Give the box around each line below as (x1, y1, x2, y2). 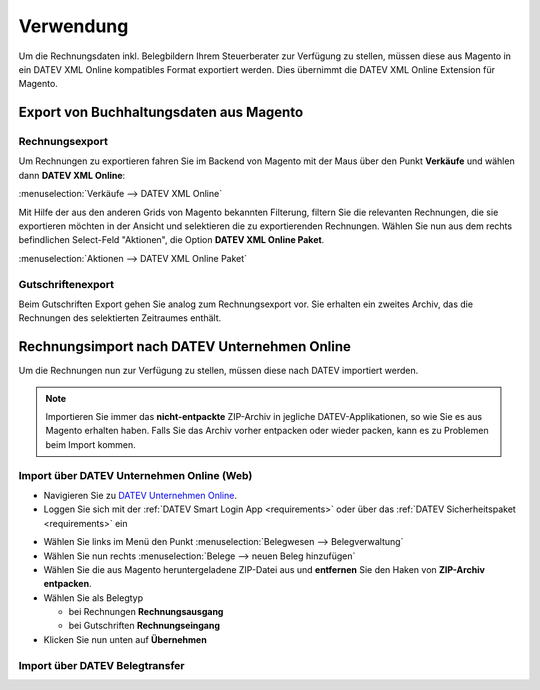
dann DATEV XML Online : (18, 169, 126, 181)
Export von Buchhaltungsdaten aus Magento (18, 104, 304, 121)
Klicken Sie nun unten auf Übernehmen (43, 633, 207, 645)
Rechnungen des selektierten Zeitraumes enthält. (18, 312, 222, 324)
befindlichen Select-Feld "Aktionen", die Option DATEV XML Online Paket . (18, 234, 325, 246)
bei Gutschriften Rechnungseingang (68, 620, 220, 632)
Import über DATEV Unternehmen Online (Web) (18, 468, 253, 482)
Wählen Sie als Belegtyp (43, 591, 144, 604)
